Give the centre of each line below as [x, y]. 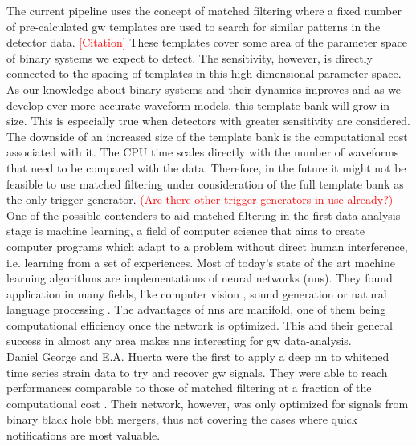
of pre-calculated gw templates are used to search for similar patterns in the [194, 26]
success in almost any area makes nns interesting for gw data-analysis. [179, 341]
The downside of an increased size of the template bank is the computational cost [207, 136]
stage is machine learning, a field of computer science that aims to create [186, 231]
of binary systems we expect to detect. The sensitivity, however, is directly [190, 57]
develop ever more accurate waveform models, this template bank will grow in [198, 105]
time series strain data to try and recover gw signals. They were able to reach [197, 372]
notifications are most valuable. [84, 435]
